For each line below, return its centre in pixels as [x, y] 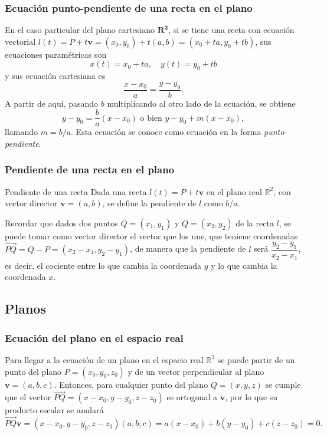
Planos [25, 309]
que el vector [28, 397]
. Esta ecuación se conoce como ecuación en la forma [166, 132]
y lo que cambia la [244, 265]
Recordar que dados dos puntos [61, 223]
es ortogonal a [192, 397]
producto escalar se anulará [54, 410]
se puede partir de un [256, 359]
